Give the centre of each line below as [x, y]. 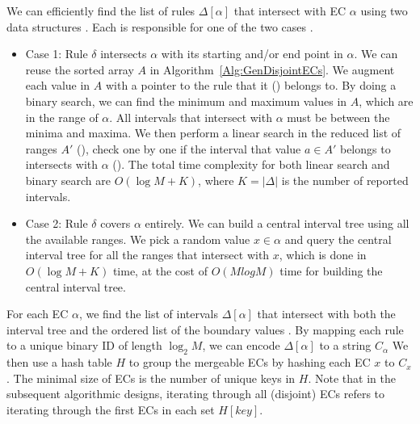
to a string [345, 345]
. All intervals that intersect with [191, 117]
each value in [58, 85]
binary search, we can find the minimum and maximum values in [186, 101]
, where [216, 180]
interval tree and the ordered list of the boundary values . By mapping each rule [205, 329]
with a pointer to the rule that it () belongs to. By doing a [251, 85]
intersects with [62, 164]
